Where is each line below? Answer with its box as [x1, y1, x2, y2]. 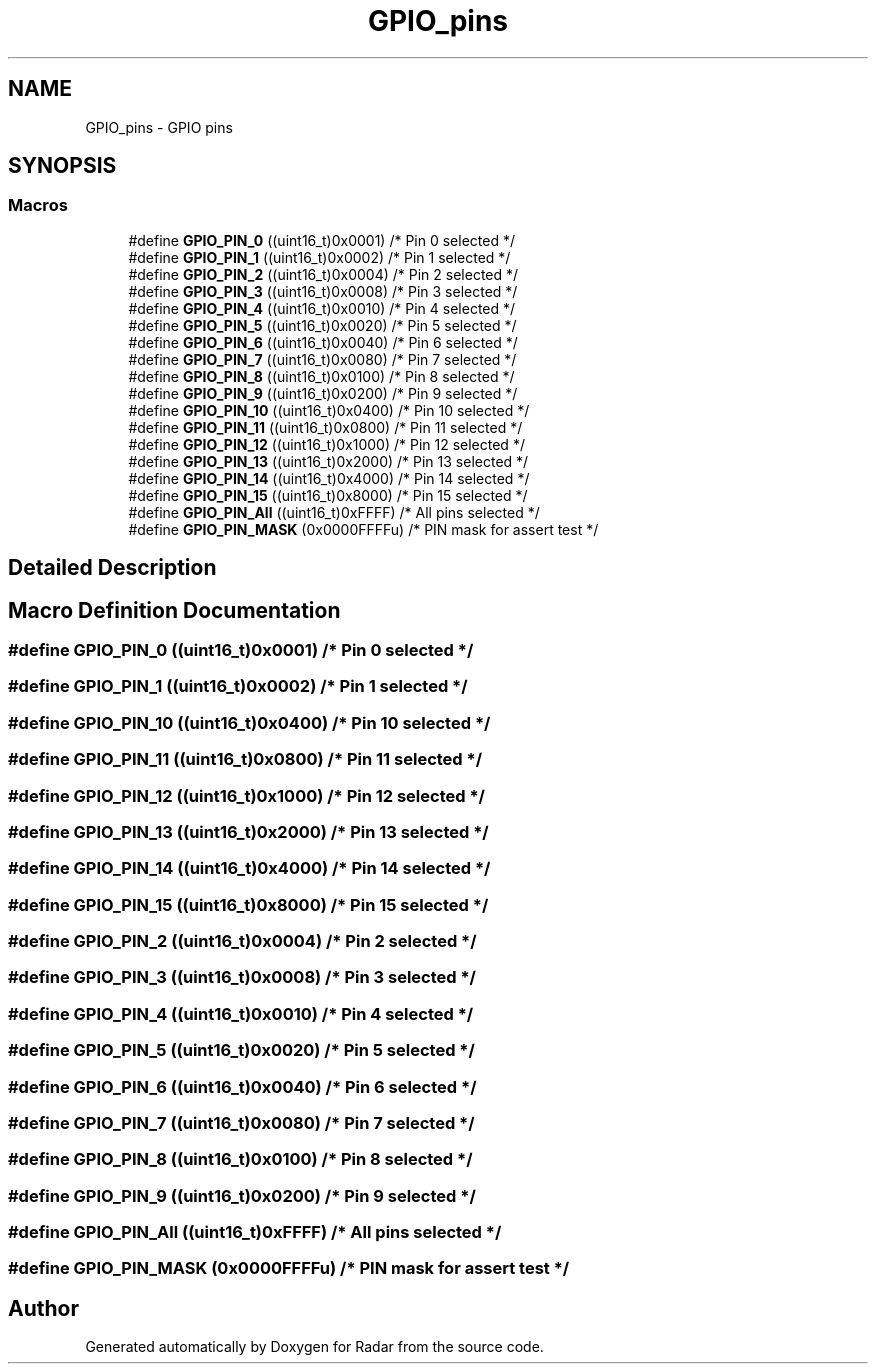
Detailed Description [8, 555, 217, 581]
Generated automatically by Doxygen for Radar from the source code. [85, 1338, 544, 1356]
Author [8, 1295, 79, 1321]
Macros [8, 195, 68, 216]
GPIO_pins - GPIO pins [85, 118, 233, 136]
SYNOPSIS [8, 153, 117, 179]
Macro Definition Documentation [8, 597, 341, 623]
